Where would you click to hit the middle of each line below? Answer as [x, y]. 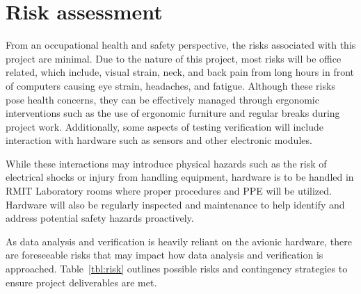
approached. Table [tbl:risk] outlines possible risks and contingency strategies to [177, 269]
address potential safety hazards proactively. [100, 218]
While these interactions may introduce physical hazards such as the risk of [166, 163]
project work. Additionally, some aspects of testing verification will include [165, 126]
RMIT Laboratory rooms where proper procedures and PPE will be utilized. [169, 191]
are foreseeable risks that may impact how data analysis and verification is [165, 255]
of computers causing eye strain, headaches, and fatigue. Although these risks [170, 85]
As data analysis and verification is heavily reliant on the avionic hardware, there [179, 241]
